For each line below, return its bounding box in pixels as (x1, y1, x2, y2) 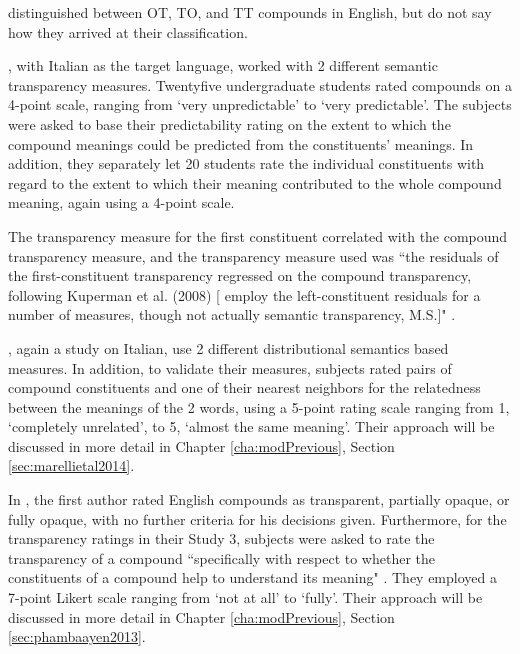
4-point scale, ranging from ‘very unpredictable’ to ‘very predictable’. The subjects (8, 94, 512, 115)
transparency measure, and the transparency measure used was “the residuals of (8, 245, 499, 266)
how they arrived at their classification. (8, 21, 248, 42)
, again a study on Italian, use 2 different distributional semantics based (8, 337, 449, 358)
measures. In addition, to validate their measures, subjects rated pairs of (8, 357, 452, 378)
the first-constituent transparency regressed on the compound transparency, (8, 265, 472, 286)
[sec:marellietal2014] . (8, 455, 135, 476)
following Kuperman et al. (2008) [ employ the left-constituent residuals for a (8, 284, 481, 305)
